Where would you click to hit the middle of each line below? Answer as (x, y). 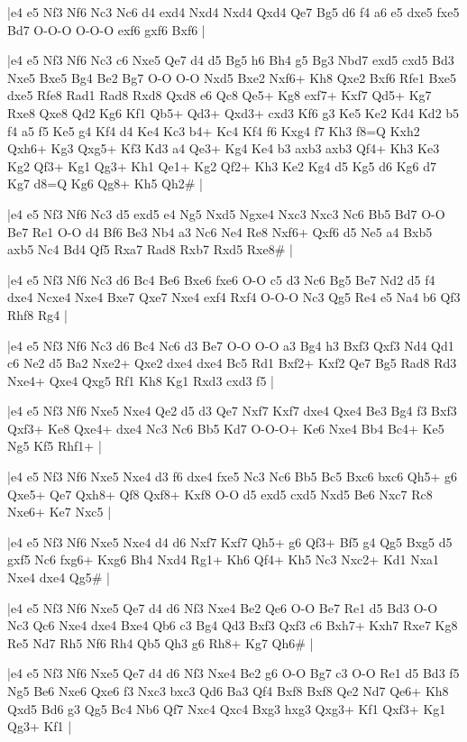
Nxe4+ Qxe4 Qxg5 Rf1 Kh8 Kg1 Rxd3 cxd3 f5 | (141, 380)
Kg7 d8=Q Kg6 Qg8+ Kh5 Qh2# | (105, 183)
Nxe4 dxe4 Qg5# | (59, 577)
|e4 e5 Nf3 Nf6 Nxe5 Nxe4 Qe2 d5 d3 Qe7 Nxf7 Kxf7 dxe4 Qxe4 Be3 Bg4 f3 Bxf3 (232, 411)
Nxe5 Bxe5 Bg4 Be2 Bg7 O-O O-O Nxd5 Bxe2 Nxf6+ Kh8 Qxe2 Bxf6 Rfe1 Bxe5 (232, 77)
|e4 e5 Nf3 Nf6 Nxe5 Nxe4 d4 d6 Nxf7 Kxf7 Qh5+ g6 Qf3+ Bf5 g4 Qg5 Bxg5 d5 (230, 541)
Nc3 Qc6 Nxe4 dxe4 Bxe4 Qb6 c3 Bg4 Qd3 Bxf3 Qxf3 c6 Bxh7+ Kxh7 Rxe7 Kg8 (233, 625)
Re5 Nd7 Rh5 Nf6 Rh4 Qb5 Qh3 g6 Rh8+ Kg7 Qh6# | (160, 642)
